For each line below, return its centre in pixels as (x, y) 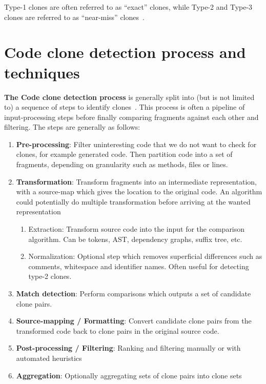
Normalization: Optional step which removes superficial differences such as (145, 256)
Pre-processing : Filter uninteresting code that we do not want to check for (136, 144)
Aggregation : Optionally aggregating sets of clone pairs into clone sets (129, 375)
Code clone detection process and (125, 52)
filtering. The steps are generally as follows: (72, 127)
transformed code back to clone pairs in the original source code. (118, 330)
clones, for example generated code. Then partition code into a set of (124, 154)
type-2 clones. (50, 276)
